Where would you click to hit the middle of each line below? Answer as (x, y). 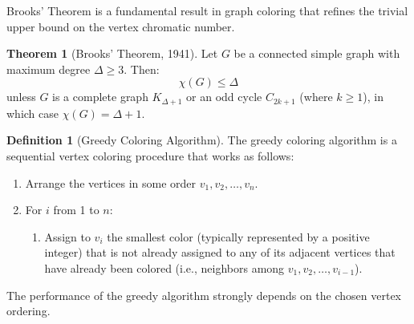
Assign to (67, 236)
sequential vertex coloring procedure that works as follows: (150, 156)
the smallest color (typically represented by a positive (238, 236)
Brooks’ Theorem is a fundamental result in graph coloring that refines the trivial (207, 10)
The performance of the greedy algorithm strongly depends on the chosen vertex (204, 295)
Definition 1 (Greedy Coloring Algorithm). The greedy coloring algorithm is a (202, 140)
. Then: (142, 69)
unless (21, 97)
